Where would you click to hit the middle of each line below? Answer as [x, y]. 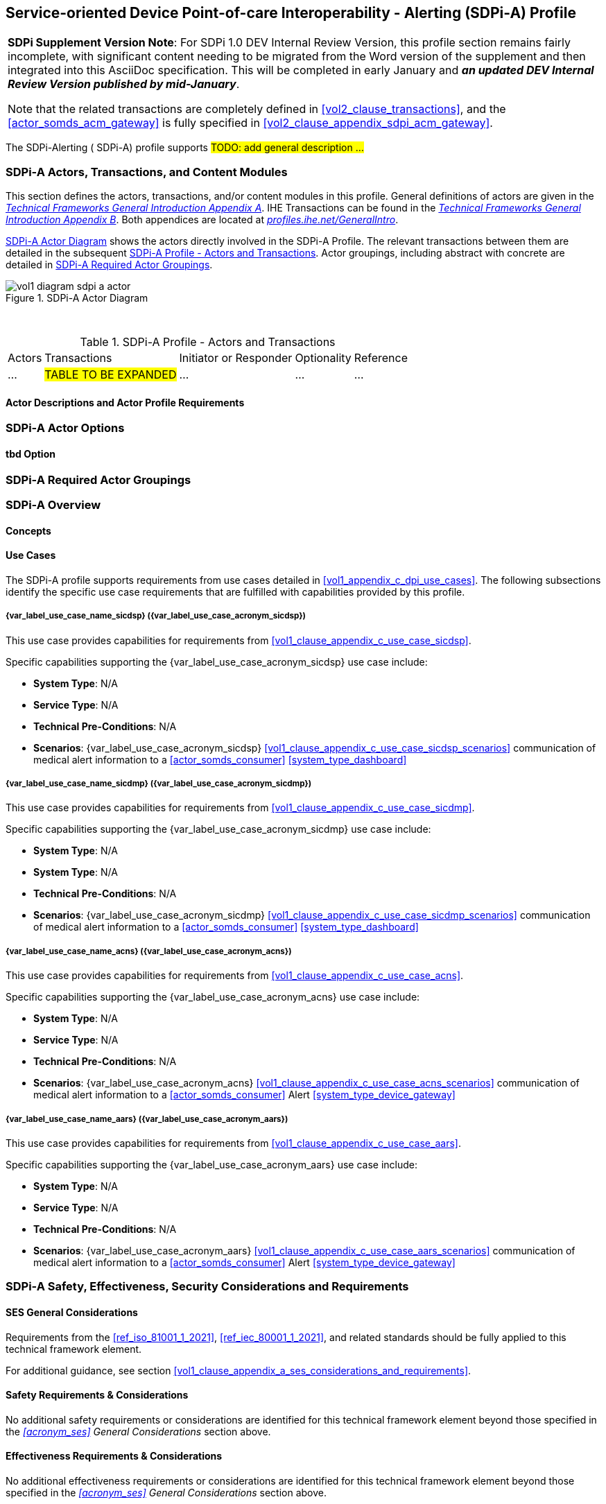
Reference [381, 358]
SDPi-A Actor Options [65, 428]
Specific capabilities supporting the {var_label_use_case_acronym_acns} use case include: [213, 997]
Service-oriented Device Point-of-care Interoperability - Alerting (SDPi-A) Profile [291, 13]
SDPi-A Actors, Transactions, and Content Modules [147, 172]
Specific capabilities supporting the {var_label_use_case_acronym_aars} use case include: [211, 1164]
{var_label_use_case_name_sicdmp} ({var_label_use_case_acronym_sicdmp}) [159, 783]
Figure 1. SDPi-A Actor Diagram [77, 298]
